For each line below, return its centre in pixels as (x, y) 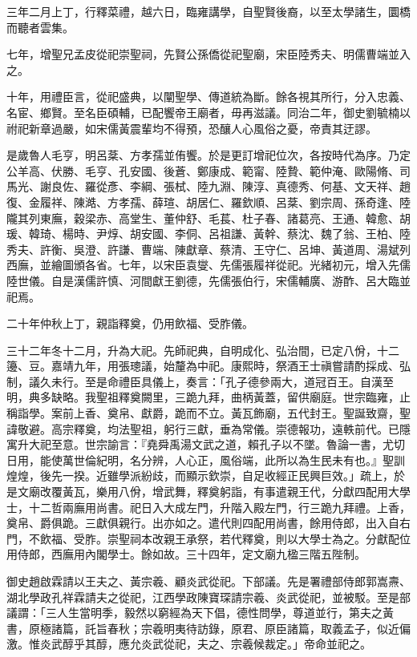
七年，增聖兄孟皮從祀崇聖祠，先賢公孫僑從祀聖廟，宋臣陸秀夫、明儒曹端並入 (208, 54)
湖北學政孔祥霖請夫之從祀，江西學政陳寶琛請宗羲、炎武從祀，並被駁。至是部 (208, 597)
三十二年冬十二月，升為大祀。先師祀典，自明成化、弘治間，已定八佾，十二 (203, 350)
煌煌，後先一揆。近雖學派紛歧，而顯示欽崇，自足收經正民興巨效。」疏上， (200, 476)
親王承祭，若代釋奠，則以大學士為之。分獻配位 (287, 538)
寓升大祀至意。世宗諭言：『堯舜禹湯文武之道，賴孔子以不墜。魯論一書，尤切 (206, 444)
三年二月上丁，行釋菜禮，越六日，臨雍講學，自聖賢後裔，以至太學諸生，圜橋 (208, 11)
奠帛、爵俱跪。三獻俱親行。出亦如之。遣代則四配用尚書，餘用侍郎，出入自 (203, 523)
